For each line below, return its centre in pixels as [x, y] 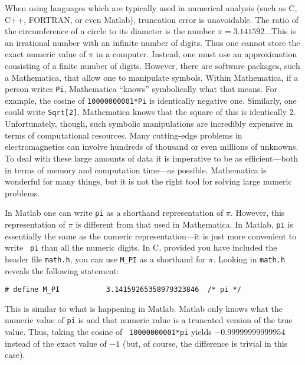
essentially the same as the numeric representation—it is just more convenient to [151, 236]
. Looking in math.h [249, 259]
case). [15, 355]
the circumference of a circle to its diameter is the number [110, 31]
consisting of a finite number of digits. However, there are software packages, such [152, 65]
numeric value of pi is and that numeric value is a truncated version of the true [149, 320]
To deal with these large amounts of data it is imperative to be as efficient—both [151, 158]
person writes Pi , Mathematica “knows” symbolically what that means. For [141, 89]
